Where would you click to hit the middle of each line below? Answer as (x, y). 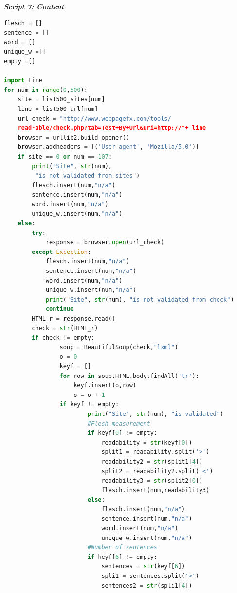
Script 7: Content (34, 6)
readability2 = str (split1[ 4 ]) (152, 461)
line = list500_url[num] (58, 109)
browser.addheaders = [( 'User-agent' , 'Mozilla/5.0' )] (108, 147)
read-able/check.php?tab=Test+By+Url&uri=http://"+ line (112, 128)
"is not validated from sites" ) (88, 176)
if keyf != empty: (89, 404)
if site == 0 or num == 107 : (65, 156)
